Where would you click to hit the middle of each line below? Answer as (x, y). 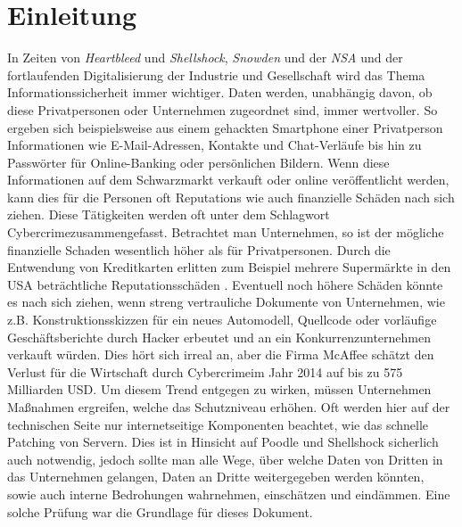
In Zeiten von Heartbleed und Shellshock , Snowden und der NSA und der (205, 58)
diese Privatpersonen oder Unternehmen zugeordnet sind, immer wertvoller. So (223, 109)
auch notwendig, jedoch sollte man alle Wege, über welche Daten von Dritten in (225, 459)
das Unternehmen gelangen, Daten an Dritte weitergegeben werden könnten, (216, 477)
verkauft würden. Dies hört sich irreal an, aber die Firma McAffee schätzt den (221, 354)
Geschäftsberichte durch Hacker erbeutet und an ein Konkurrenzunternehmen (219, 337)
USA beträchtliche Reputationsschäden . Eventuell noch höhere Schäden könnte (225, 284)
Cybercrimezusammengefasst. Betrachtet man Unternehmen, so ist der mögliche (226, 232)
